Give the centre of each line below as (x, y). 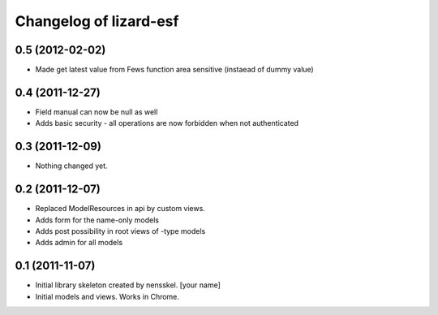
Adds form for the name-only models (97, 220)
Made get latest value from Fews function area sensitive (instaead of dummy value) (174, 70)
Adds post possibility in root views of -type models (120, 231)
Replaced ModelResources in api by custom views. (120, 209)
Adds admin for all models (79, 243)
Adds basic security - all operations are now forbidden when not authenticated (167, 123)
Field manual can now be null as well (97, 112)
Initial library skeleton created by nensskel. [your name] (128, 285)
